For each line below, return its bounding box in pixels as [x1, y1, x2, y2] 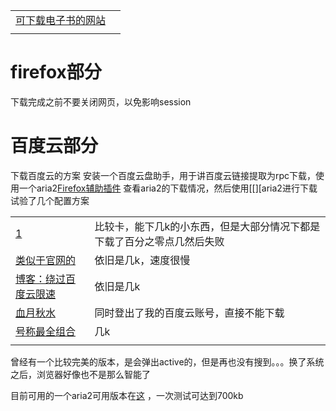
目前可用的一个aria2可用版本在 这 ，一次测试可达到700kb [10, 389, 244, 401]
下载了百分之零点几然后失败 [94, 234, 225, 248]
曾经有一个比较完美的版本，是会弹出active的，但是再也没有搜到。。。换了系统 [10, 355, 325, 368]
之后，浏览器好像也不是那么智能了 [10, 368, 151, 380]
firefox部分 [10, 61, 102, 84]
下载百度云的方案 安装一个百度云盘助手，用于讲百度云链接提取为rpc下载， [10, 169, 316, 181]
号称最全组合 [15, 324, 77, 338]
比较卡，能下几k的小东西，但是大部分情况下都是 [94, 219, 321, 233]
